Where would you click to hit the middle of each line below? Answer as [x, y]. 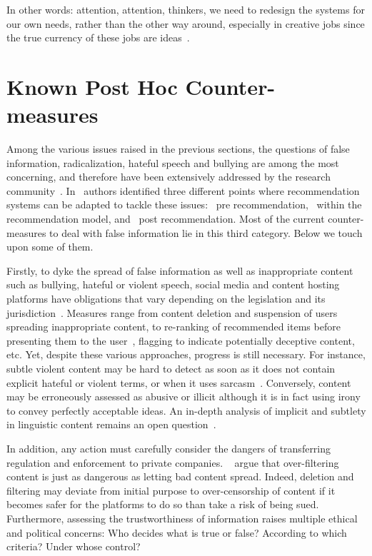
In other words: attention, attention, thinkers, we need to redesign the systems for [186, 9]
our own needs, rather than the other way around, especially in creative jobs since [186, 23]
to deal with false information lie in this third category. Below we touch [206, 232]
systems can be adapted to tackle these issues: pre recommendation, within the [184, 204]
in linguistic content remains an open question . [111, 424]
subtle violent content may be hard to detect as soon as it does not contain [171, 368]
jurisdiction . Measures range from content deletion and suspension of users [172, 312]
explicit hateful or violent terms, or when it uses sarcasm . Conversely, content [179, 382]
